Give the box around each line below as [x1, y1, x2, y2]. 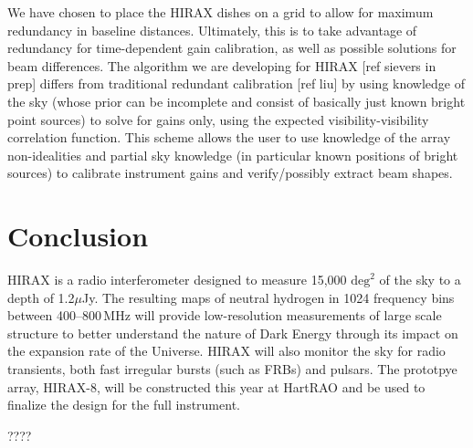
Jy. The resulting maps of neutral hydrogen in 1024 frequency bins [81, 287, 455, 307]
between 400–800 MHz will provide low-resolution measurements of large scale [7, 306, 442, 325]
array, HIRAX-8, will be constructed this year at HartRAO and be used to [7, 377, 426, 396]
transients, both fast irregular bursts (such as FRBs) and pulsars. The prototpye [7, 359, 457, 379]
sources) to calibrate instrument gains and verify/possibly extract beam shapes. [7, 163, 453, 182]
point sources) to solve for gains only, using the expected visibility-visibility [7, 109, 429, 129]
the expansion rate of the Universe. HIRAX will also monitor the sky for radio [7, 341, 446, 360]
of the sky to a [379, 270, 461, 289]
